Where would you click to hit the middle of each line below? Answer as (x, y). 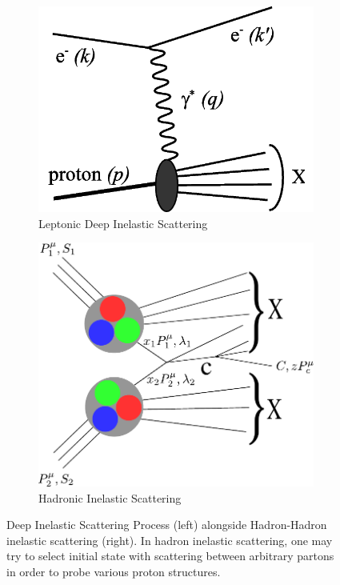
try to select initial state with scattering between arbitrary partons (170, 556)
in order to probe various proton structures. (114, 571)
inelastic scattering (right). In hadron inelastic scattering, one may (170, 540)
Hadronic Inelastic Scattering (110, 497)
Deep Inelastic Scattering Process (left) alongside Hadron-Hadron (167, 525)
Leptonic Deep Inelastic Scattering (123, 223)
